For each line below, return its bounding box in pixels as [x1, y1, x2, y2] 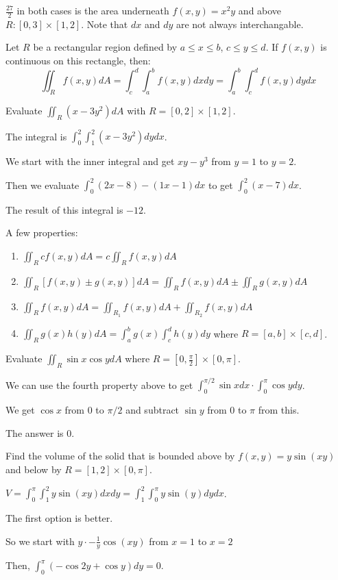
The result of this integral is [5, 202, 123, 216]
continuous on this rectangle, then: [5, 53, 151, 68]
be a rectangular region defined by [33, 40, 178, 54]
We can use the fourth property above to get [5, 377, 193, 392]
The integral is [5, 129, 67, 143]
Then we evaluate [5, 177, 80, 192]
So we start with [5, 533, 75, 548]
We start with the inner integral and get [5, 154, 175, 168]
